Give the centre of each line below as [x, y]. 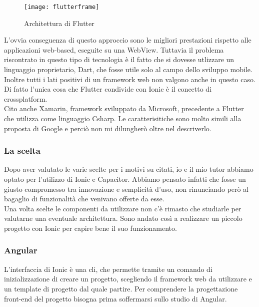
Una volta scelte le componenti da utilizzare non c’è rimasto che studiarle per [123, 208]
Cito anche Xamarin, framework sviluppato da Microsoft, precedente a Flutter [124, 108]
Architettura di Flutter [59, 23]
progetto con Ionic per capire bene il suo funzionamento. [90, 228]
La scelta [22, 150]
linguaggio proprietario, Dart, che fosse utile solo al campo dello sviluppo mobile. [128, 69]
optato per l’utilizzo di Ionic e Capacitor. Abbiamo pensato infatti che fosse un [125, 179]
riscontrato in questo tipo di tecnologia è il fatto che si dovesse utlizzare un [119, 59]
